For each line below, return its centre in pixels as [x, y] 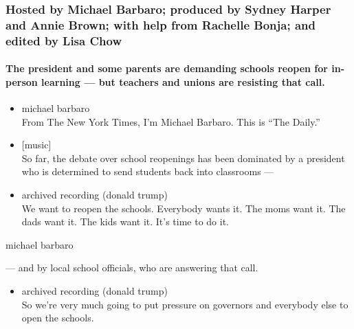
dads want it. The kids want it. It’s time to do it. [125, 222]
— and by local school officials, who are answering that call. [132, 268]
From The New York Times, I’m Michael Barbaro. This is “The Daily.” [171, 121]
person [22, 81]
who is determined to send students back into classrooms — [148, 171]
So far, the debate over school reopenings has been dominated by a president [183, 158]
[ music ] [36, 145]
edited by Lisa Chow [64, 40]
